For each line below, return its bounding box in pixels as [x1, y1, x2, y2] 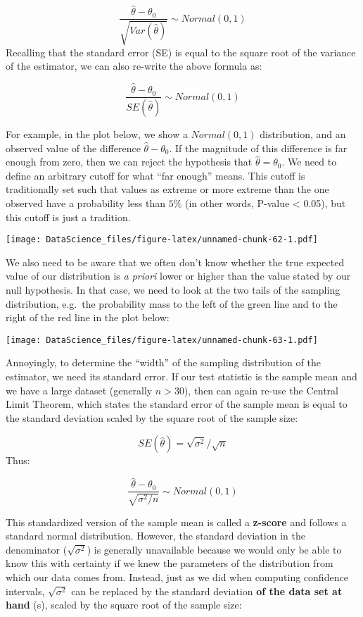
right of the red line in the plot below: [6, 310, 170, 325]
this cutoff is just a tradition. [6, 209, 131, 224]
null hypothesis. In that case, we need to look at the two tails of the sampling [6, 282, 340, 297]
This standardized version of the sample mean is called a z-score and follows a [6, 514, 347, 529]
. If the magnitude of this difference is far [169, 140, 348, 155]
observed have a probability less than [6, 195, 166, 210]
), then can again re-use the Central [184, 382, 338, 397]
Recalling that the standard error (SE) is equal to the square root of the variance [6, 44, 356, 59]
